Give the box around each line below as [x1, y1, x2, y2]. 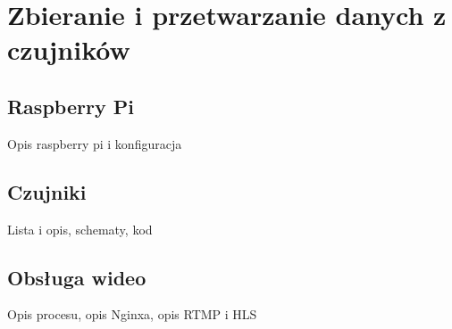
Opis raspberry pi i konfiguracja [7, 134, 182, 152]
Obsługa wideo [7, 263, 146, 291]
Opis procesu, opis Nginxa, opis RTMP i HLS [7, 305, 257, 324]
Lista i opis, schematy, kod [7, 219, 153, 238]
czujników [7, 31, 130, 68]
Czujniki [7, 177, 87, 205]
